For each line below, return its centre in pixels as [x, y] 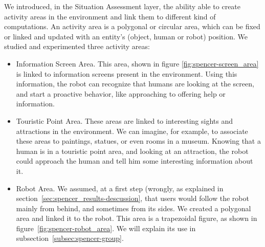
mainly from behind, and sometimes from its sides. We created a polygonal [134, 208]
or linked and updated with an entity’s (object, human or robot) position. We [126, 36]
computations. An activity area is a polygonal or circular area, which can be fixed [132, 26]
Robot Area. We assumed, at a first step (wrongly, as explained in [120, 188]
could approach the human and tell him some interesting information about [135, 161]
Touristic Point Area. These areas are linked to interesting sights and [124, 120]
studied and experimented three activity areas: [77, 46]
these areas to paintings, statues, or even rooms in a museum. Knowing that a [138, 141]
